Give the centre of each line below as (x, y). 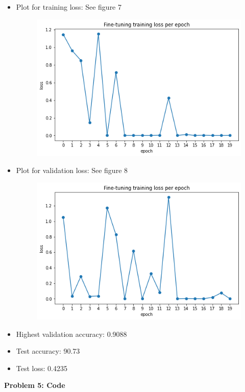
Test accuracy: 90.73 (48, 351)
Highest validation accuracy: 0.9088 (71, 334)
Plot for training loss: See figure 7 (69, 7)
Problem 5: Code (35, 385)
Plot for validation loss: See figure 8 (72, 170)
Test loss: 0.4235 (42, 368)
